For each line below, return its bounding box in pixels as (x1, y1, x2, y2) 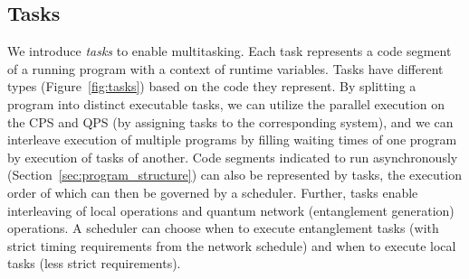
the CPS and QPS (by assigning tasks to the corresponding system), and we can (7, 112, 454, 131)
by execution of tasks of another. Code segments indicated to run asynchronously (7, 147, 458, 166)
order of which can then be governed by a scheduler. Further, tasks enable (7, 182, 418, 201)
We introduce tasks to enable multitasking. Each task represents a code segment (7, 42, 452, 60)
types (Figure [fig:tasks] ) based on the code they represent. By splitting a (7, 77, 416, 96)
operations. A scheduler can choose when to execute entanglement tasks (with (7, 219, 439, 237)
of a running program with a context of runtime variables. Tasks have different (7, 59, 444, 78)
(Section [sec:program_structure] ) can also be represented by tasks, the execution (7, 165, 462, 184)
